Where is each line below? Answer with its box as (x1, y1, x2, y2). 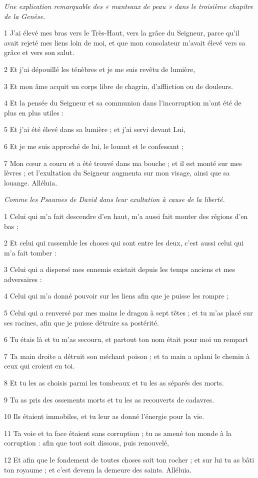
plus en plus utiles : (4, 107, 64, 117)
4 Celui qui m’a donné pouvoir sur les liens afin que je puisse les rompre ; (4, 290, 229, 301)
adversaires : (4, 273, 42, 284)
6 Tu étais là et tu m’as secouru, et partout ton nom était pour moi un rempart (4, 334, 248, 344)
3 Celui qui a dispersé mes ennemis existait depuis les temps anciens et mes (4, 264, 235, 274)
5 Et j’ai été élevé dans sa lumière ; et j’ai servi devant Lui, (4, 124, 185, 134)
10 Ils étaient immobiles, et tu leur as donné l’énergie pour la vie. (4, 411, 204, 421)
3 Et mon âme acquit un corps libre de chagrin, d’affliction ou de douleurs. (4, 80, 233, 91)
